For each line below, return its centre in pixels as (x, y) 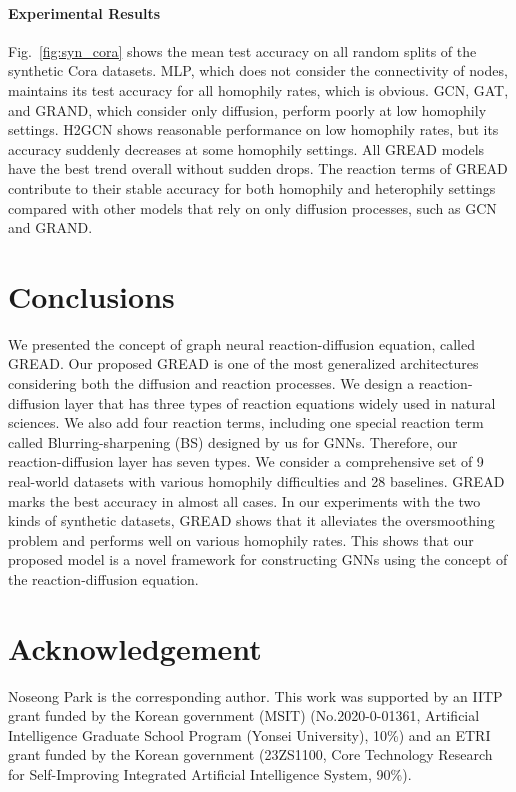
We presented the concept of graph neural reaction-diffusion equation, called (241, 343)
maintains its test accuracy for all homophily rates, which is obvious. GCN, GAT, (258, 89)
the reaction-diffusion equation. (103, 578)
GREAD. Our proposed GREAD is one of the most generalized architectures (243, 363)
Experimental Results (84, 12)
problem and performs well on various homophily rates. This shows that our (241, 539)
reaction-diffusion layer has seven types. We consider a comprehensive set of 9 (246, 461)
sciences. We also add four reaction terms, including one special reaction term (246, 422)
